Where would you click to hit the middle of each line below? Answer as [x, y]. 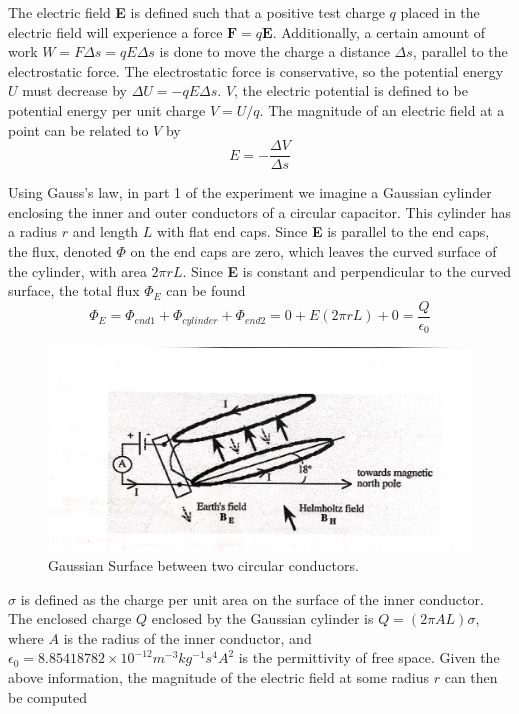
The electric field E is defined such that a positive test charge [196, 12]
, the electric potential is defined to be [351, 90]
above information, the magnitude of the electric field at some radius [219, 676]
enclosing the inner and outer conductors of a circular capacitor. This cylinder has [260, 211]
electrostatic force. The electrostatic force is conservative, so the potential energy [256, 70]
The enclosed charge [70, 618]
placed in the [440, 12]
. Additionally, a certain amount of [379, 31]
